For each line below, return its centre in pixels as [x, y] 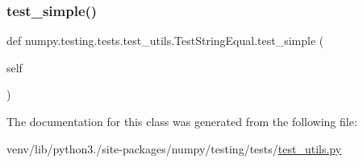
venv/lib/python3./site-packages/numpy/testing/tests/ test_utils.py [174, 148]
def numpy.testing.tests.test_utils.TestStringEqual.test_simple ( [165, 41]
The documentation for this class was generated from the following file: [182, 121]
